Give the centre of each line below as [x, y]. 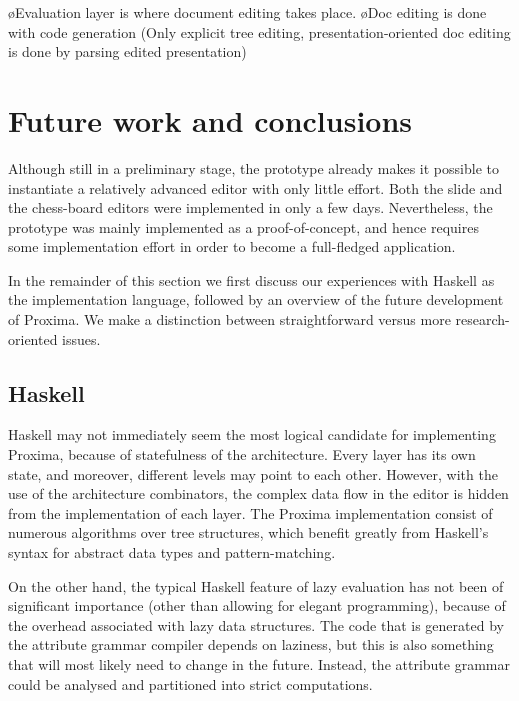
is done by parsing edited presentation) [127, 51]
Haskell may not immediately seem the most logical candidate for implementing [252, 434]
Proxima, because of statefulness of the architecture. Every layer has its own [242, 454]
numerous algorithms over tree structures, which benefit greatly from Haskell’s [248, 532]
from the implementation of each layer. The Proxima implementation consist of [250, 512]
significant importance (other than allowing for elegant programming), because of [257, 605]
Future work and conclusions [210, 119]
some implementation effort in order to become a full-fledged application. [232, 246]
